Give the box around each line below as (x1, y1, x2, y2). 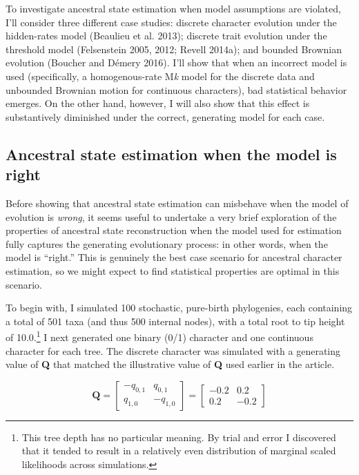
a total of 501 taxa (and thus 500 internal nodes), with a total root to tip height (6, 313, 345, 328)
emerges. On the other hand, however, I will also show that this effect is (6, 96, 310, 110)
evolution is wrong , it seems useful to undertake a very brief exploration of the (6, 209, 337, 224)
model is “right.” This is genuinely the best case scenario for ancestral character (6, 250, 342, 264)
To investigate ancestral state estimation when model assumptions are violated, (6, 1, 341, 15)
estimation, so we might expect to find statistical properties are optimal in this (6, 263, 340, 278)
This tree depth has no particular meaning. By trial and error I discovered (21, 429, 336, 444)
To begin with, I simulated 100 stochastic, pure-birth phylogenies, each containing (6, 300, 353, 315)
